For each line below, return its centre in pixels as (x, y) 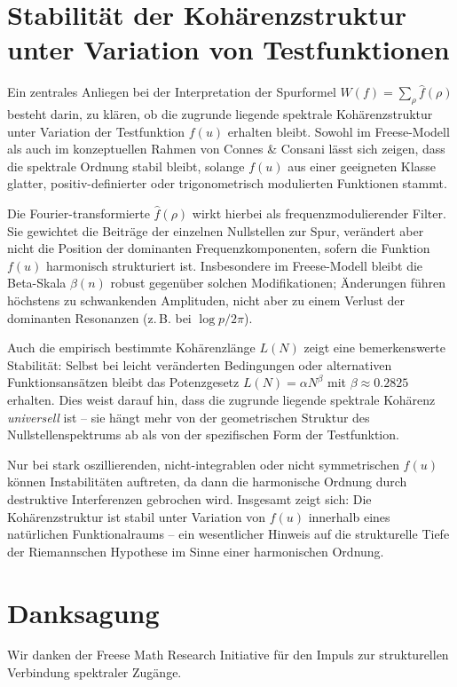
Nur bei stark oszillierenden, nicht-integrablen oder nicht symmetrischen (203, 464)
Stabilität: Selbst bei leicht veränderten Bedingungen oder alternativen (200, 364)
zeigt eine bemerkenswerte (374, 347)
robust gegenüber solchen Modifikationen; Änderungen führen (278, 283)
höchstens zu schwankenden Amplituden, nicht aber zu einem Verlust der (206, 300)
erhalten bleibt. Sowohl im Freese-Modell (339, 131)
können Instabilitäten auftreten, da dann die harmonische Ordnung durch (207, 482)
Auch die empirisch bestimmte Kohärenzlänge (131, 347)
